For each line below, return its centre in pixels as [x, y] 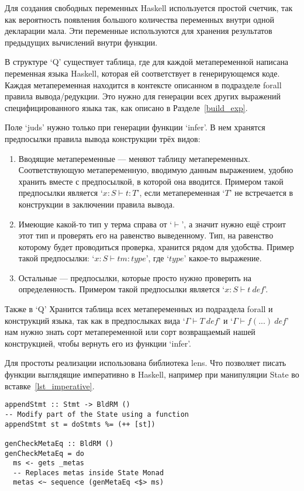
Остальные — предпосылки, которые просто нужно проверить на [135, 277]
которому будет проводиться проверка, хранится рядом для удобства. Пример [156, 246]
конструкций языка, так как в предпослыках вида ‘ [95, 320]
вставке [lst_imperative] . [50, 385]
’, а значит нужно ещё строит [234, 224]
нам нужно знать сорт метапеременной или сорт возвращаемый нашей [130, 332]
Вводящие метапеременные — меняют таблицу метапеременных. [134, 158]
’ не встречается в [261, 193]
